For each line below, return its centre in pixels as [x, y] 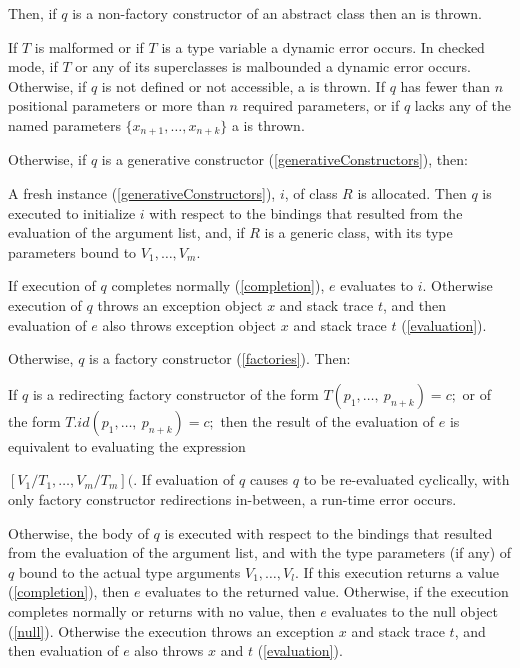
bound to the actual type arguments [129, 571]
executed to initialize [72, 212]
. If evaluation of [184, 479]
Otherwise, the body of [78, 532]
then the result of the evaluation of [327, 420]
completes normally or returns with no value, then [162, 610]
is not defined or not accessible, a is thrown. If [243, 85]
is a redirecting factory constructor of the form [175, 393]
